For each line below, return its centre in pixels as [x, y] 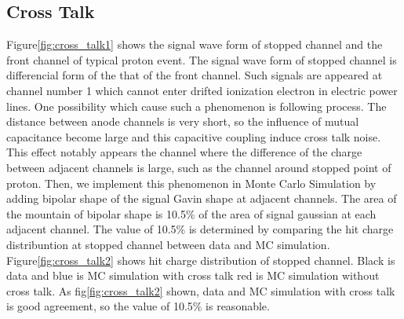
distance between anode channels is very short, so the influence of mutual [183, 121]
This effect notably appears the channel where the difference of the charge [184, 152]
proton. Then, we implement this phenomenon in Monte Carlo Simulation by [191, 183]
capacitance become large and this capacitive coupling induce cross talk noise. [194, 136]
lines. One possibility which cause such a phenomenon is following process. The [197, 106]
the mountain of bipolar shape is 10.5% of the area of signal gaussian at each [191, 213]
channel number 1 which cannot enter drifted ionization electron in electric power [202, 90]
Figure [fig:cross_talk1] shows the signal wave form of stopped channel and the [195, 44]
